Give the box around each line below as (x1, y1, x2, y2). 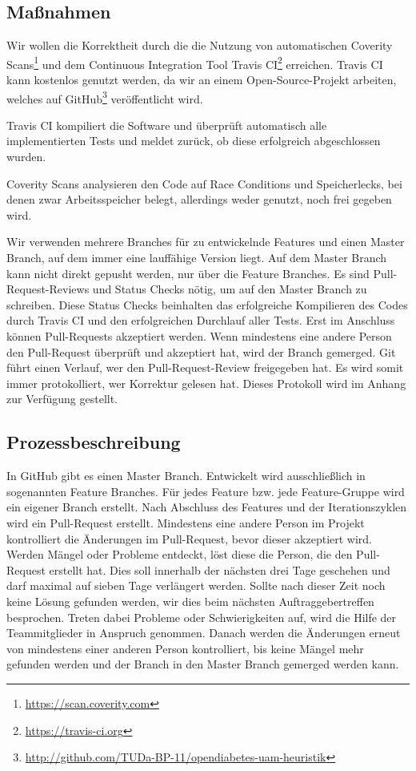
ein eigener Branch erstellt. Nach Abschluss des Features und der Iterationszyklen (6, 499, 407, 515)
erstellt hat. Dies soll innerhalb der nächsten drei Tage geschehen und (49, 561, 390, 578)
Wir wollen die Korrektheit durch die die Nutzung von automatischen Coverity (6, 37, 393, 54)
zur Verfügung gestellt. (6, 390, 118, 407)
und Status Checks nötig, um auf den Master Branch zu (92, 281, 367, 297)
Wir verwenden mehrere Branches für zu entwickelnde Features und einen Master (6, 233, 405, 250)
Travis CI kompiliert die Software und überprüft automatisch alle (6, 116, 327, 133)
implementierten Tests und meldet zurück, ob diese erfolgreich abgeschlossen (6, 132, 381, 149)
